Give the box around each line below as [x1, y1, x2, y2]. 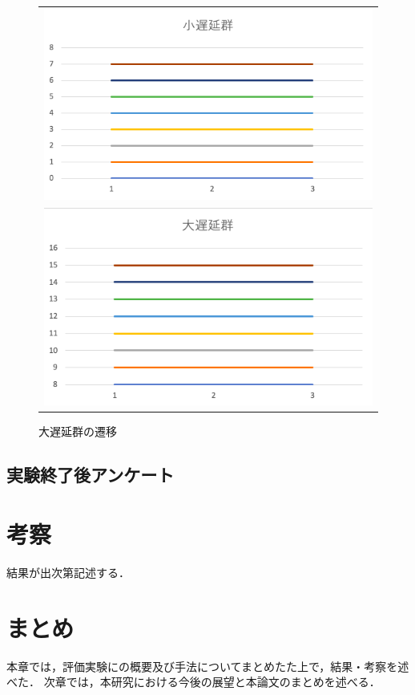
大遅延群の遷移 [38, 423, 117, 440]
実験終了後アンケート [6, 462, 175, 487]
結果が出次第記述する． [6, 563, 130, 580]
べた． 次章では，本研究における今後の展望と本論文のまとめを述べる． [6, 673, 381, 690]
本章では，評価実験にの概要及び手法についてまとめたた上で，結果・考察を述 [6, 657, 409, 674]
